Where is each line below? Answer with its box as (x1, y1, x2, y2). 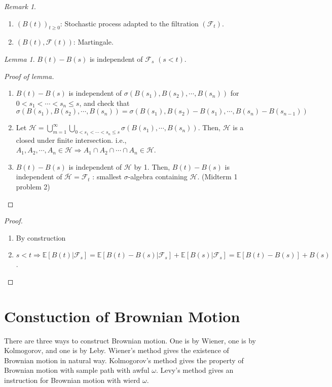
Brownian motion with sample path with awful (4, 365, 150, 375)
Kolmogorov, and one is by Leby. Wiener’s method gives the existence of (4, 345, 229, 356)
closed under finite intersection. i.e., (16, 134, 127, 145)
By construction (16, 232, 66, 243)
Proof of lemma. (4, 70, 54, 81)
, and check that (79, 97, 130, 108)
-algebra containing (128, 171, 188, 182)
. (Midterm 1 (197, 171, 238, 182)
